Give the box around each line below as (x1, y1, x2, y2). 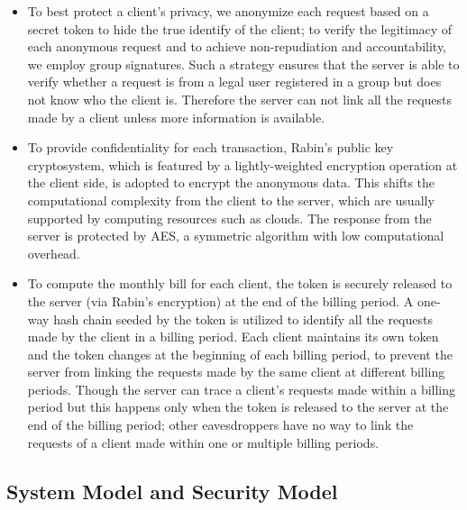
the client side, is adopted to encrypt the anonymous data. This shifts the (27, 173, 435, 192)
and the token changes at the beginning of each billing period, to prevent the (27, 344, 453, 363)
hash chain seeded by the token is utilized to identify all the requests (53, 309, 433, 328)
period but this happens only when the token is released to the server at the (27, 397, 449, 416)
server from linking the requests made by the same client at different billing (27, 362, 445, 381)
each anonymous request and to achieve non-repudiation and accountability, (27, 37, 447, 56)
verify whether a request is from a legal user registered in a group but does (27, 72, 442, 91)
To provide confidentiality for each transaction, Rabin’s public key (27, 138, 394, 157)
